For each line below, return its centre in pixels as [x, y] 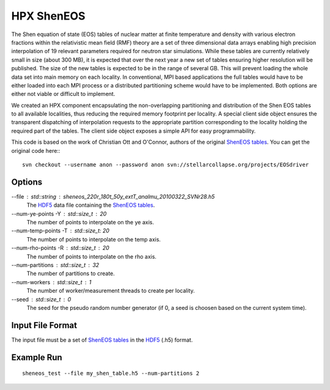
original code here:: [36, 150]
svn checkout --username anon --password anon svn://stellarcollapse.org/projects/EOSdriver [166, 165]
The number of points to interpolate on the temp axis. [94, 239]
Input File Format [44, 325]
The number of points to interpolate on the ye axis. [90, 223]
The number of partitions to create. [71, 274]
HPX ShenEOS [48, 16]
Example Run [37, 357]
